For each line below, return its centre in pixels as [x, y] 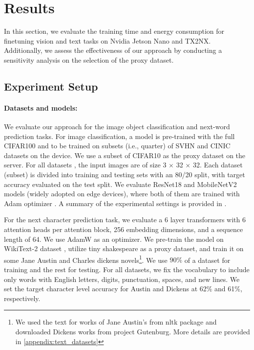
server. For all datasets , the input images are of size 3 [85, 165]
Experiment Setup [51, 86]
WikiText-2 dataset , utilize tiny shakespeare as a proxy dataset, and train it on [124, 248]
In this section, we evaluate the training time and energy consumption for [114, 31]
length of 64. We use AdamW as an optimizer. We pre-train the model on [114, 239]
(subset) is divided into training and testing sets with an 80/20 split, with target [125, 175]
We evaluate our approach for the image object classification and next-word [117, 127]
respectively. [22, 298]
